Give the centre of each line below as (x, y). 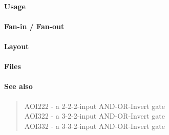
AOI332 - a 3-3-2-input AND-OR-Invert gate (94, 126)
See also (18, 86)
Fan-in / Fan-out (34, 26)
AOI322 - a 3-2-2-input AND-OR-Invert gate (94, 116)
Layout (17, 46)
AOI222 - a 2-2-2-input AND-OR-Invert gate (94, 106)
